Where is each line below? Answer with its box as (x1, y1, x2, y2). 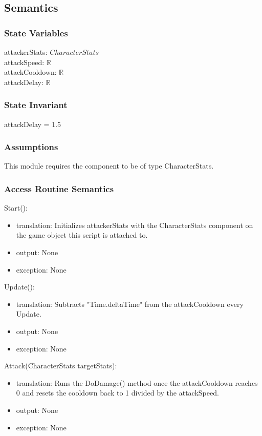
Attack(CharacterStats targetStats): (4, 360, 117, 371)
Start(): (4, 202, 28, 213)
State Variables (4, 26, 68, 39)
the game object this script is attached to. (16, 230, 148, 240)
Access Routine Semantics (4, 182, 114, 195)
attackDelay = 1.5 (4, 118, 61, 129)
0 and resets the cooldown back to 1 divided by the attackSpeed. (16, 387, 219, 398)
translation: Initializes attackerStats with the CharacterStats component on (16, 219, 253, 230)
